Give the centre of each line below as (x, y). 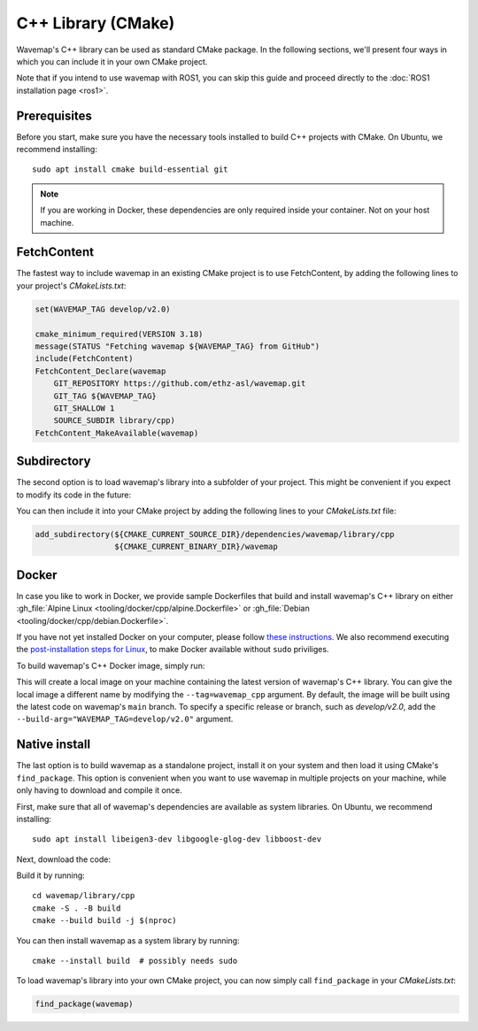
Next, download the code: (63, 859)
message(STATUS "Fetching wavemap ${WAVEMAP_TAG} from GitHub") (177, 346)
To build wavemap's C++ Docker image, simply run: (111, 666)
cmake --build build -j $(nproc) (104, 921)
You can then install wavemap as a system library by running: (128, 940)
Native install (54, 745)
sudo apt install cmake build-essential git (131, 169)
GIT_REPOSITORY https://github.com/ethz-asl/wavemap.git (180, 384)
